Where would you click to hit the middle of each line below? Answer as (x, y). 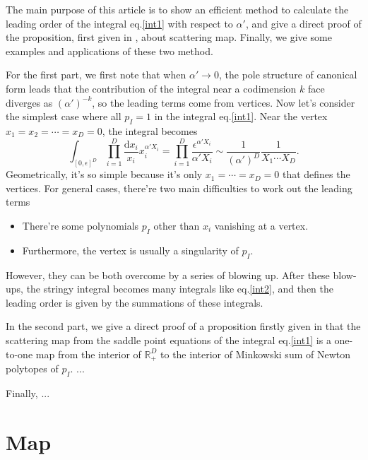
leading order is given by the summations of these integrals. (135, 302)
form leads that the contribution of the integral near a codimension (151, 88)
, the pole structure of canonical (288, 75)
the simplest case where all (64, 116)
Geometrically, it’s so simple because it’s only (104, 174)
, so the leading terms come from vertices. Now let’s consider (224, 102)
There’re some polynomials (81, 225)
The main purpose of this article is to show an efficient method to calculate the (177, 9)
